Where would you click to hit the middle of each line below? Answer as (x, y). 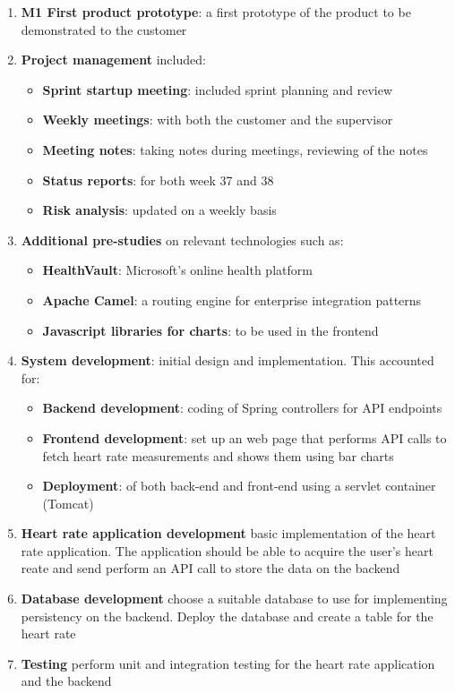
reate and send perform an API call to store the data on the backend (210, 568)
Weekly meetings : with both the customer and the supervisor (218, 120)
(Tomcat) (68, 503)
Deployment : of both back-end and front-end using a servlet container (239, 486)
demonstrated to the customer (104, 29)
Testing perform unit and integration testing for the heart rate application (228, 663)
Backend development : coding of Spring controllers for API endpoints (242, 408)
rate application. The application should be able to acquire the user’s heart (227, 550)
